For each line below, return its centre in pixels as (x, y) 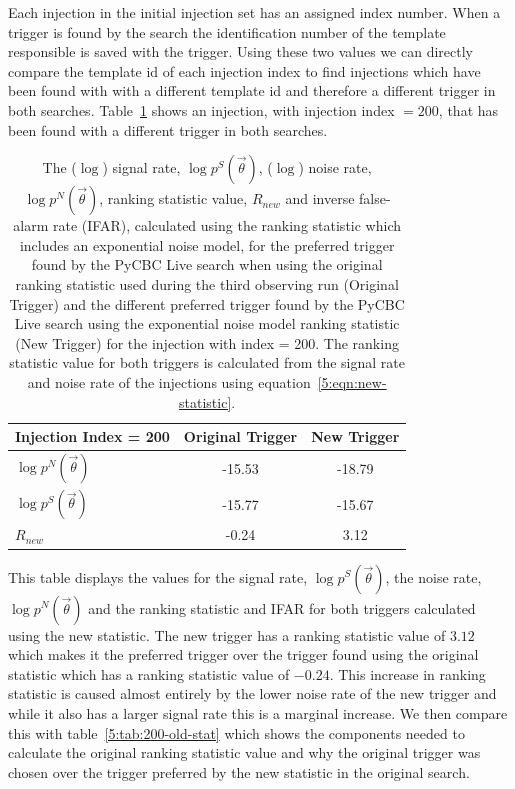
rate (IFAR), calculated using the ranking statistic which (227, 225)
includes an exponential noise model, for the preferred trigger (207, 244)
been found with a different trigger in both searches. (168, 129)
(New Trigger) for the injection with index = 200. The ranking (207, 342)
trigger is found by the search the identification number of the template (227, 31)
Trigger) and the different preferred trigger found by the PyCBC (207, 303)
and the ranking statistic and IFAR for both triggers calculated (282, 607)
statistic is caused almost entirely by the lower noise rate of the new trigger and (252, 693)
